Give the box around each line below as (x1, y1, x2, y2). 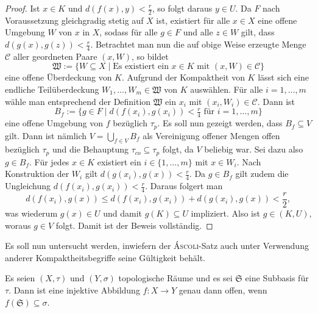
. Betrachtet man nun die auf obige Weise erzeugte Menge (90, 38, 306, 51)
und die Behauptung (52, 143, 129, 156)
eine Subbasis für (245, 272, 309, 284)
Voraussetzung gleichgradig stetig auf (5, 13, 144, 26)
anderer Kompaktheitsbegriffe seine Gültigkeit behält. (5, 251, 205, 264)
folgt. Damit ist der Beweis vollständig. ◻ (55, 218, 213, 231)
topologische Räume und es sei (118, 272, 233, 284)
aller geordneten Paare (13, 49, 97, 62)
